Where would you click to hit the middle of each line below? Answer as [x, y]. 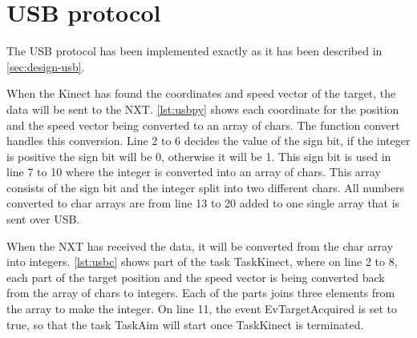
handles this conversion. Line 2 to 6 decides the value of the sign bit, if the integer [208, 141]
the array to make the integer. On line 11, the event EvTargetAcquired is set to [202, 309]
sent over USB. [43, 219]
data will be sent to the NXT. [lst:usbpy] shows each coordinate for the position [203, 109]
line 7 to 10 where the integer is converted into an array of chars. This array [194, 172]
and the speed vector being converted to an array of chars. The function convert [203, 125]
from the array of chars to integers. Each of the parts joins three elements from [201, 293]
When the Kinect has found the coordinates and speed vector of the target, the [201, 93]
